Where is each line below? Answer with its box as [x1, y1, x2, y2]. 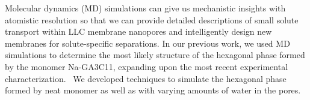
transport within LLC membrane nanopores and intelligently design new [5, 25, 272, 38]
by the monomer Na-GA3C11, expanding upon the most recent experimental [5, 60, 288, 72]
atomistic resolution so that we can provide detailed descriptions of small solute [5, 13, 299, 26]
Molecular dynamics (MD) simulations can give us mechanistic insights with [5, 2, 286, 14]
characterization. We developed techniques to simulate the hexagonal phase [5, 72, 287, 84]
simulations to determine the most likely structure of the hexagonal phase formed [5, 49, 305, 61]
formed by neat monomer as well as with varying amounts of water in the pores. [5, 84, 301, 96]
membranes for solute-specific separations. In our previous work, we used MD [5, 37, 290, 49]
